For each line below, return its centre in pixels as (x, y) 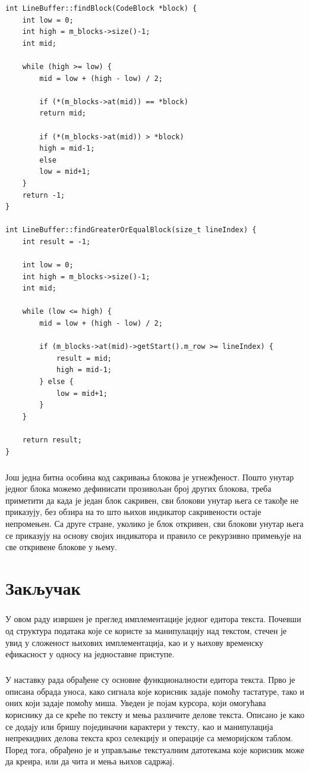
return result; (52, 440)
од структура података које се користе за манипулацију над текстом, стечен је (146, 631)
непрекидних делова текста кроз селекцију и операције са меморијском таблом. (149, 738)
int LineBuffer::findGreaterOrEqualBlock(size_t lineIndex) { (131, 230)
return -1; (44, 195)
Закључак (43, 587)
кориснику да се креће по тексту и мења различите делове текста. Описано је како (155, 714)
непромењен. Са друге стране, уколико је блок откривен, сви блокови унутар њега (154, 523)
